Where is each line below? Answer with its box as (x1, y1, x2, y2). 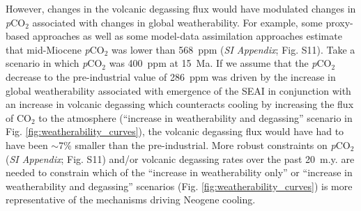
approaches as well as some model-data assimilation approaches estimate (32, 29, 342, 43)
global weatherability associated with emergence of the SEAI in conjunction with (6, 83, 351, 97)
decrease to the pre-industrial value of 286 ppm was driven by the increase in (6, 69, 336, 84)
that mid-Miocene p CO (6, 42, 105, 56)
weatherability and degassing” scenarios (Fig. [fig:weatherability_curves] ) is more (6, 178, 353, 193)
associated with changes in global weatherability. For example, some (32, 15, 323, 29)
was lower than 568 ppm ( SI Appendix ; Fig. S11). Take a (112, 42, 355, 56)
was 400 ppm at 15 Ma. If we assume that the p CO (109, 56, 332, 70)
